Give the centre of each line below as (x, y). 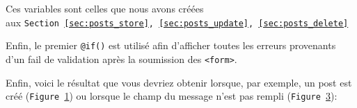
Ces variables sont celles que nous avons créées (105, 8)
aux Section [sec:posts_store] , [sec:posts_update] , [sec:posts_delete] (177, 22)
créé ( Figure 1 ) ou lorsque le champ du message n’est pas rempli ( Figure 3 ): (172, 96)
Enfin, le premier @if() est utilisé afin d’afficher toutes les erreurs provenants (171, 45)
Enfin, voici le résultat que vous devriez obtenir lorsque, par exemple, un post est (179, 82)
